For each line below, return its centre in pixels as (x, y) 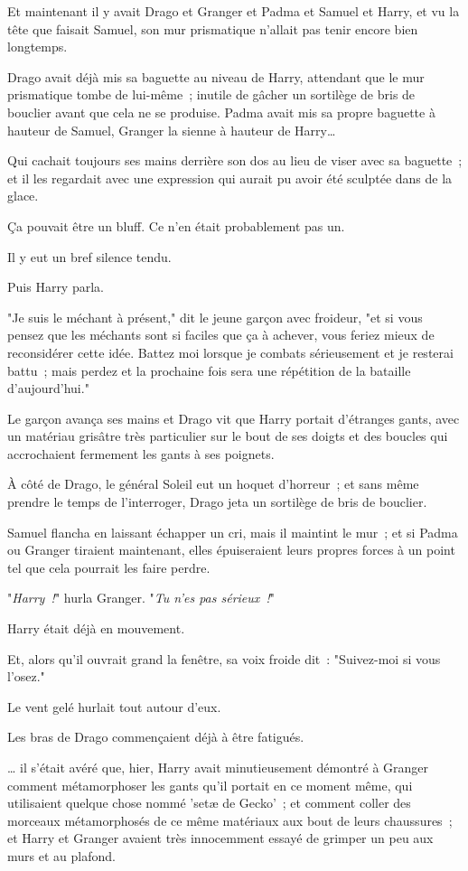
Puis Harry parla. (56, 287)
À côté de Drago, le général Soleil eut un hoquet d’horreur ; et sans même (213, 484)
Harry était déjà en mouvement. (96, 628)
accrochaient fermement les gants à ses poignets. (141, 453)
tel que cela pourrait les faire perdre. (109, 567)
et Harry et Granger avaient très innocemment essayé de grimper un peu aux (220, 838)
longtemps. (37, 47)
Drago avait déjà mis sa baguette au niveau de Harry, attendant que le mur (216, 76)
